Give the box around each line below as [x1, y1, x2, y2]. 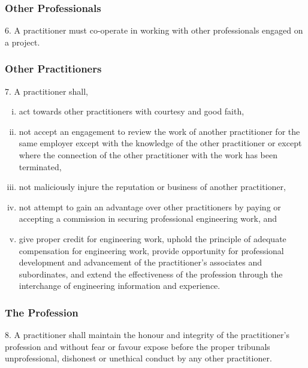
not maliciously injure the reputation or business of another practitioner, [19, 180, 286, 193]
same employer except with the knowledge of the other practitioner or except [19, 137, 302, 149]
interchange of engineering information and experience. [19, 279, 221, 292]
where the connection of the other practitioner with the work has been [19, 149, 277, 161]
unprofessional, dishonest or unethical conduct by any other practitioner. [5, 352, 272, 364]
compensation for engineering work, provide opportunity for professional [19, 244, 284, 257]
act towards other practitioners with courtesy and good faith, [19, 105, 244, 117]
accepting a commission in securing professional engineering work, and [19, 212, 277, 225]
